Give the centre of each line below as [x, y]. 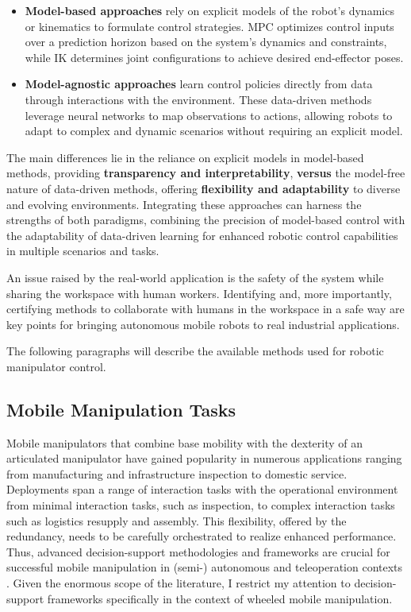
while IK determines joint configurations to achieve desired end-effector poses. [214, 57]
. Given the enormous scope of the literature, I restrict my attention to [179, 583]
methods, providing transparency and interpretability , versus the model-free [206, 173]
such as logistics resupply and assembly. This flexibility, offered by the [177, 520]
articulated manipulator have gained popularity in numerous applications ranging [204, 458]
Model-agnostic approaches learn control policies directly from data [199, 84]
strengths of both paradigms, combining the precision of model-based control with [206, 220]
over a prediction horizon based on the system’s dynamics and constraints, [206, 42]
